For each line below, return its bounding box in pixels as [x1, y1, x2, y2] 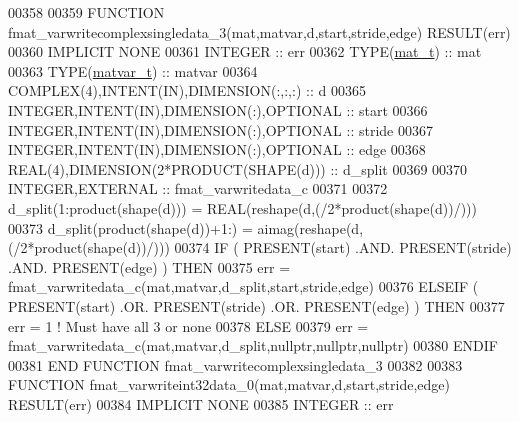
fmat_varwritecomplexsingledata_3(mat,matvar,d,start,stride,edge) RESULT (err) [8, 21, 511, 42]
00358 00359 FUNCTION [8, 2, 165, 22]
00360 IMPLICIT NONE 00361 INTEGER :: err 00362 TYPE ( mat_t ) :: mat [8, 41, 482, 62]
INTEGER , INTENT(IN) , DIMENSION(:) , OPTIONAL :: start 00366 [8, 99, 428, 120]
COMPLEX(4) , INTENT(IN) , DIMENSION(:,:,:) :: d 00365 [8, 80, 366, 101]
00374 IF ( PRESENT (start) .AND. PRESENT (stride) [174, 237, 512, 258]
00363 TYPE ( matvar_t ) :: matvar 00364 [8, 60, 258, 81]
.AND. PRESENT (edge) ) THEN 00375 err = [8, 256, 291, 277]
